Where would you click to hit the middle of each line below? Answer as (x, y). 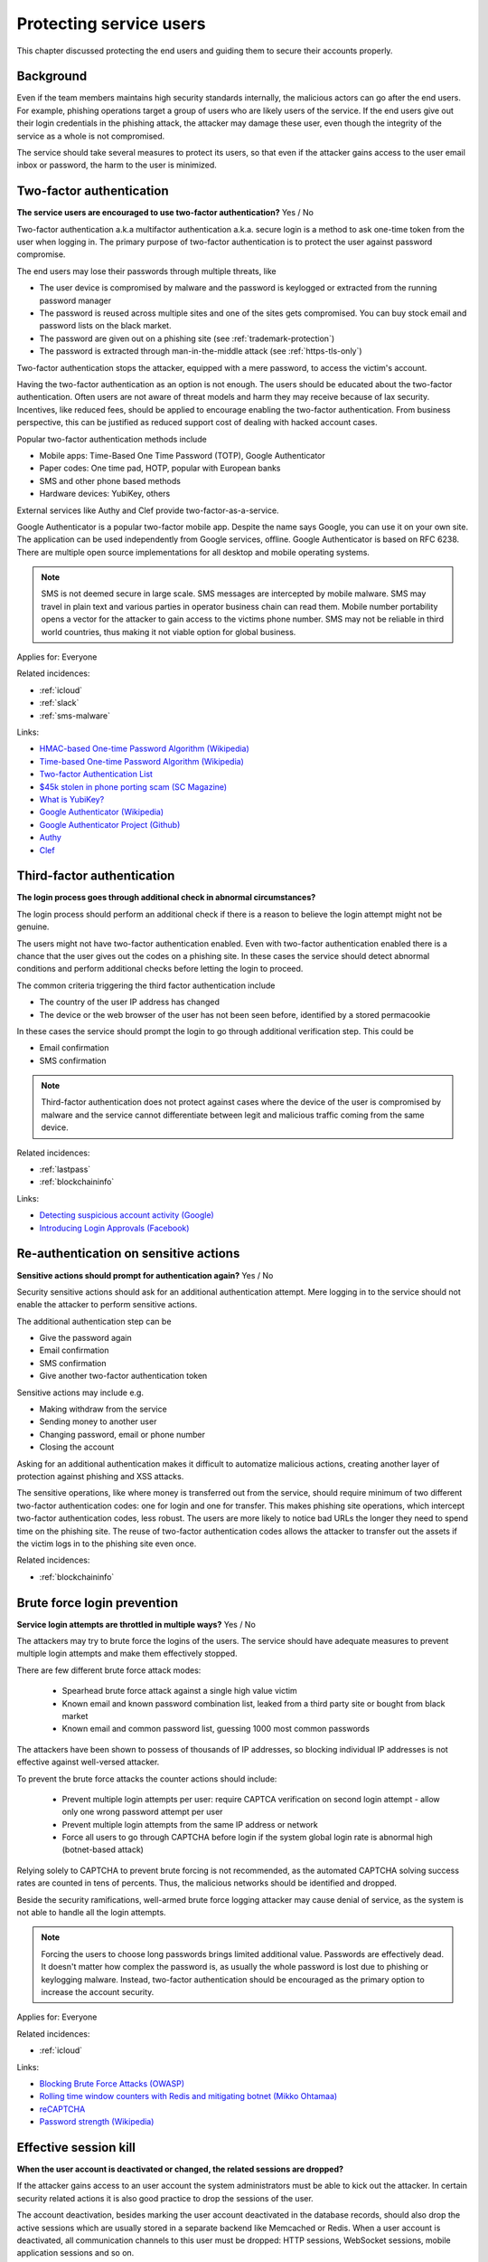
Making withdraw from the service (103, 1409)
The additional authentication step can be (94, 1321)
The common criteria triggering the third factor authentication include (146, 985)
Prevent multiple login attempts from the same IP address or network (190, 1824)
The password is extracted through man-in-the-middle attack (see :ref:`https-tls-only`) (201, 351)
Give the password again (85, 1338)
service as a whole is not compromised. (91, 136)
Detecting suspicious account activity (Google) (127, 1215)
